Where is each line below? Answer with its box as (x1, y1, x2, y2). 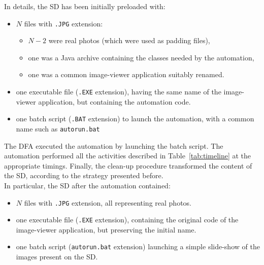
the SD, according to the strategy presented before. (4, 170, 163, 181)
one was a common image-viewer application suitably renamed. (28, 69, 224, 80)
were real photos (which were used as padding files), (48, 35, 210, 46)
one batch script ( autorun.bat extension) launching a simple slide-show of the (16, 241, 260, 252)
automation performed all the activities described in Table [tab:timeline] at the (4, 150, 251, 161)
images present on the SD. (16, 251, 98, 262)
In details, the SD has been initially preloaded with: (4, 1, 166, 11)
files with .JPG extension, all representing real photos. (24, 197, 191, 208)
